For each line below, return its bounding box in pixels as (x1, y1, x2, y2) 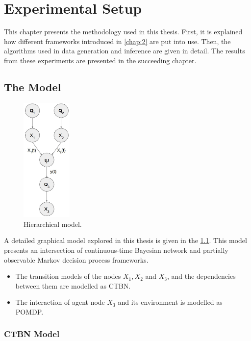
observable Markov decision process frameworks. (4, 254, 149, 265)
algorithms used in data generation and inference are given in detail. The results (4, 46, 245, 56)
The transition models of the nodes (15, 271, 121, 281)
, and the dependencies (167, 271, 236, 281)
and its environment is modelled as (118, 297, 223, 307)
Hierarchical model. (24, 219, 82, 229)
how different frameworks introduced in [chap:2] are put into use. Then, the (4, 36, 231, 46)
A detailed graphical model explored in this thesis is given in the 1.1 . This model (4, 235, 247, 245)
